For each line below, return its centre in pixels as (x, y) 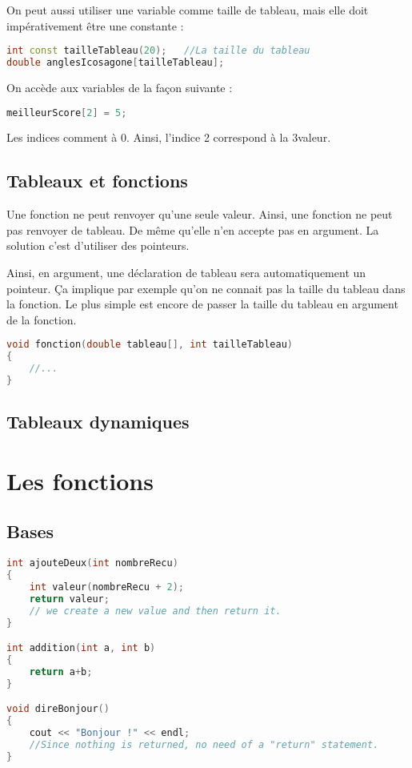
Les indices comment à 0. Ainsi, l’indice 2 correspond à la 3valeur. (169, 137)
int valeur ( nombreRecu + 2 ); (107, 587)
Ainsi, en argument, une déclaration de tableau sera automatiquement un (186, 272)
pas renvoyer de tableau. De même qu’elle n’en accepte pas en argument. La (193, 229)
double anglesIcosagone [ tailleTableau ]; (116, 63)
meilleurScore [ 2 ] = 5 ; (67, 113)
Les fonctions (80, 480)
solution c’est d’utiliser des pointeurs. (98, 245)
